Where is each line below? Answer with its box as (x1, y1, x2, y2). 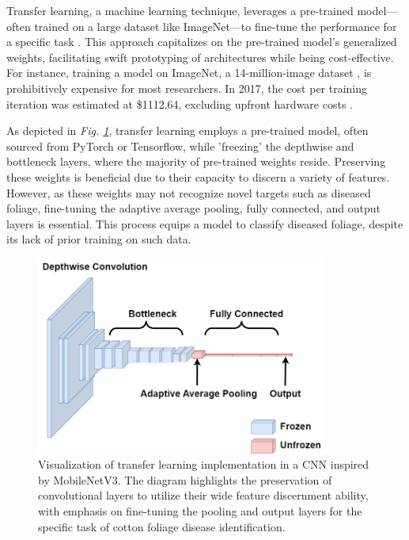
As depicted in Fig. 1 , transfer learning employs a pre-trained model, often (6, 122, 369, 139)
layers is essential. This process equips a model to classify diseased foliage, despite (6, 215, 403, 232)
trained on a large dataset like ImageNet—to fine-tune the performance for (34, 17, 397, 34)
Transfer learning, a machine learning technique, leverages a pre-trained (6, 2, 354, 18)
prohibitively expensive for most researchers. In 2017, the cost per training (6, 79, 368, 96)
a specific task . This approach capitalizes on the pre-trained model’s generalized (6, 33, 397, 50)
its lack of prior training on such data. (6, 231, 191, 247)
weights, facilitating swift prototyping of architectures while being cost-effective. (6, 48, 394, 65)
